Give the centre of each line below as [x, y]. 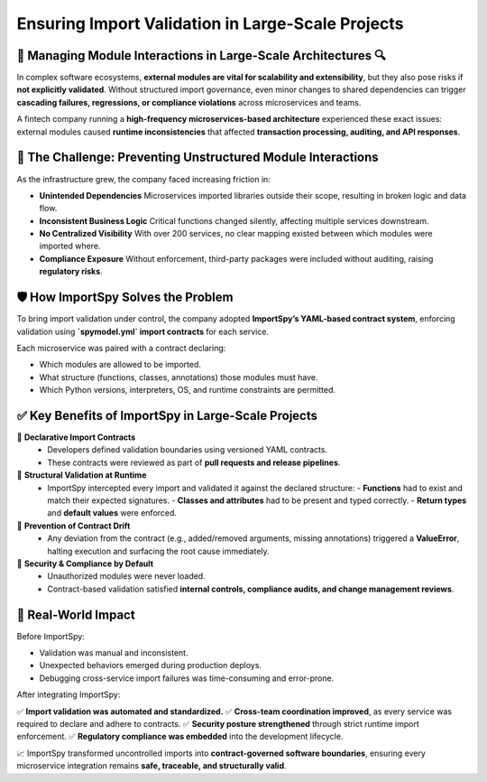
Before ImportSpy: [51, 636]
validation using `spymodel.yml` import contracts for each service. [143, 331]
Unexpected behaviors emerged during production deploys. [150, 666]
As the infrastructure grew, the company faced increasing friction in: [143, 179]
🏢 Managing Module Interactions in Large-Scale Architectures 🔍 [202, 56]
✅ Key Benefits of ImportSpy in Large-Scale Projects [167, 415]
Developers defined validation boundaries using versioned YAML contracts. [188, 450]
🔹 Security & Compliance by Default [85, 563]
